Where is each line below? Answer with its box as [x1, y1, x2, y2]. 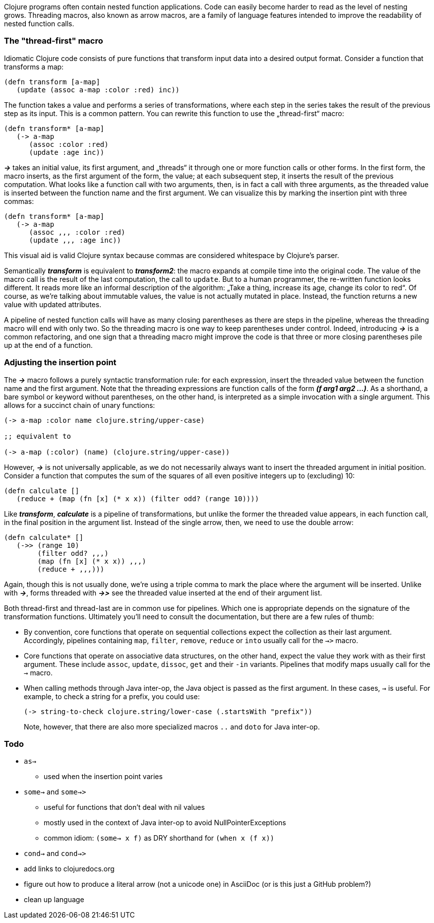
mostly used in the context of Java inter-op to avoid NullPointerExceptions [44, 818, 286, 827]
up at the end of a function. [4, 340, 93, 349]
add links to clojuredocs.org [24, 864, 115, 873]
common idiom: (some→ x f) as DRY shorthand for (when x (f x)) [44, 834, 275, 843]
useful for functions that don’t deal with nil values [44, 803, 205, 812]
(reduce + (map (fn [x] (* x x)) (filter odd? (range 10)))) [16, 494, 259, 503]
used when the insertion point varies [44, 772, 163, 781]
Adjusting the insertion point [4, 357, 117, 368]
